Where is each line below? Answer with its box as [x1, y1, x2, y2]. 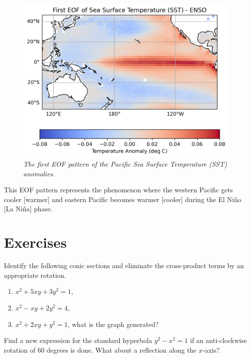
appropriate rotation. [4, 270, 66, 280]
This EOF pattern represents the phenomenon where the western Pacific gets [4, 185, 233, 195]
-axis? [203, 344, 220, 355]
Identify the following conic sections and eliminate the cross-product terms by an [4, 260, 244, 271]
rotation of [4, 344, 36, 355]
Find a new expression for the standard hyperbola [4, 335, 152, 345]
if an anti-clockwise [190, 335, 247, 345]
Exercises [4, 232, 67, 252]
